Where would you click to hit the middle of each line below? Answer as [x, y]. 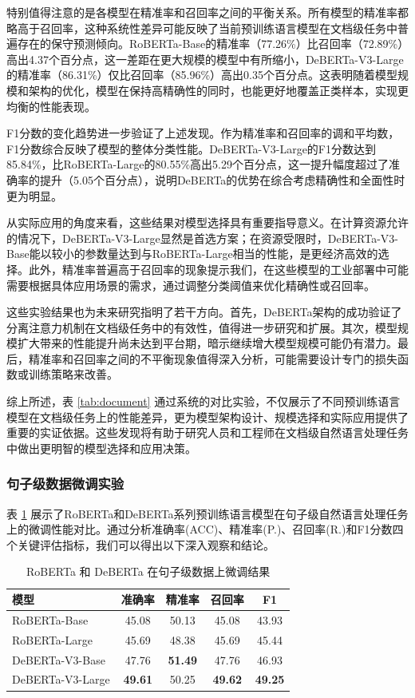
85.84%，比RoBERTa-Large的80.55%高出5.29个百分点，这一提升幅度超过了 [198, 164]
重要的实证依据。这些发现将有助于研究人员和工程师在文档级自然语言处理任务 [207, 432]
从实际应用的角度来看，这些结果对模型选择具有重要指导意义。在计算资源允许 [207, 222]
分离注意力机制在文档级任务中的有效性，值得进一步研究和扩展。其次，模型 [202, 327]
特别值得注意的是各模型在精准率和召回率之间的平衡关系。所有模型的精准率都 [207, 12]
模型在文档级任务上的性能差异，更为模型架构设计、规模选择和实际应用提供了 [207, 416]
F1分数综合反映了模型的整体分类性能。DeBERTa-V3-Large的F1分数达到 [192, 148]
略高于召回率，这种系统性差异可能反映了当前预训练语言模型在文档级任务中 [202, 28]
